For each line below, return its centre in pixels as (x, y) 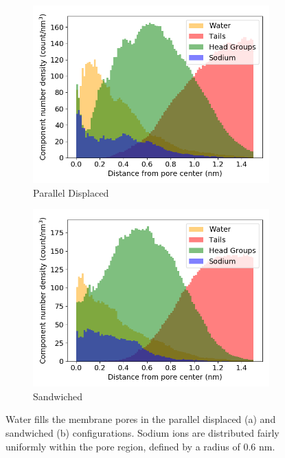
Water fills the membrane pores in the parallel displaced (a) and (141, 419)
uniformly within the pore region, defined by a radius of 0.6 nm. (140, 446)
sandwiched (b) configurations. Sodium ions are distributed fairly (142, 432)
